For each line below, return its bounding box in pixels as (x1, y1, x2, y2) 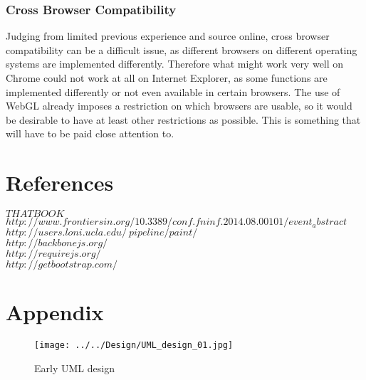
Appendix (6, 297, 104, 327)
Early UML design (34, 360, 115, 375)
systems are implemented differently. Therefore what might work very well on (6, 56, 344, 71)
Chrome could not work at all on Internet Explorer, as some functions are (6, 70, 328, 85)
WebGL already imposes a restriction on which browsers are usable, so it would (6, 98, 352, 113)
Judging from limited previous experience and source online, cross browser (6, 28, 330, 43)
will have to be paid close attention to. (6, 126, 174, 141)
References (6, 168, 114, 197)
